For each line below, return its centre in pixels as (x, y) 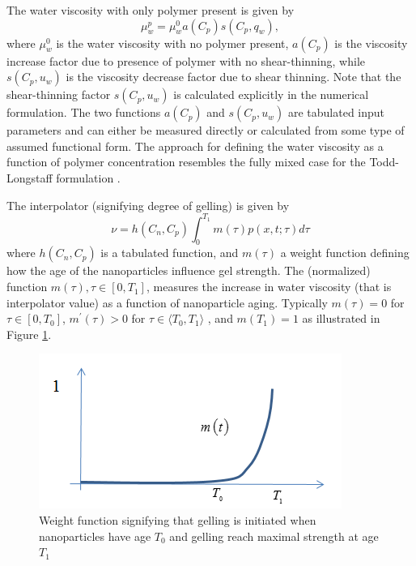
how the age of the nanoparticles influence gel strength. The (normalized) (189, 270)
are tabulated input (336, 112)
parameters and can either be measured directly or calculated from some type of (206, 130)
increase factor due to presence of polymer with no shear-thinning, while (186, 60)
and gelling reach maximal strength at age (274, 536)
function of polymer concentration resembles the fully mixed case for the (186, 162)
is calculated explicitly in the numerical (271, 94)
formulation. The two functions (84, 112)
